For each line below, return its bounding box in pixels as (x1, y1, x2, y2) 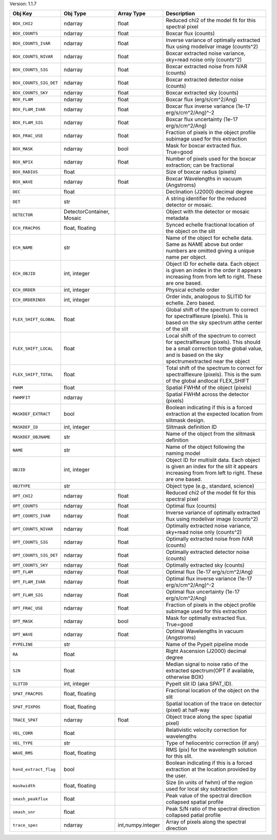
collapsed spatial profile (166, 798, 224, 806)
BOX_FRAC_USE (12, 133, 43, 138)
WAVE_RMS (12, 750, 33, 756)
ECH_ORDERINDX (12, 297, 46, 303)
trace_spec (12, 822, 38, 828)
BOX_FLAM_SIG (12, 119, 43, 125)
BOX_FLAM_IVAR (12, 107, 46, 112)
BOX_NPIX (12, 159, 33, 165)
